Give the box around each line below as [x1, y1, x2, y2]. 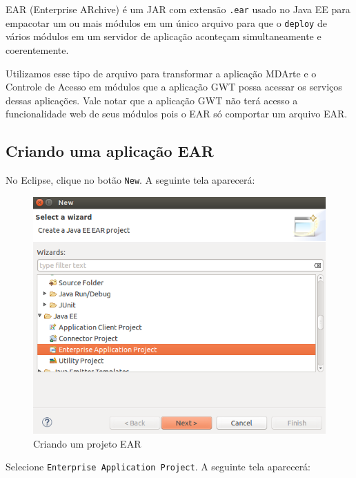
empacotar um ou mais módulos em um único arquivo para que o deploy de [6, 15, 327, 30]
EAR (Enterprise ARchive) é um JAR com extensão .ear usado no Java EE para [6, 2, 350, 16]
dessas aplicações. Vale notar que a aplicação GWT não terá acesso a [6, 93, 298, 107]
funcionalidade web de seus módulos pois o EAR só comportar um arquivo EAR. [6, 106, 348, 121]
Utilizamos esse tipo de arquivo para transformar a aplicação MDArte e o [6, 66, 317, 80]
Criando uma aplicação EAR [6, 140, 214, 162]
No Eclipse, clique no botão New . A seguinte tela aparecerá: [6, 173, 255, 187]
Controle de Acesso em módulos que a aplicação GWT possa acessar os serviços [6, 79, 342, 94]
